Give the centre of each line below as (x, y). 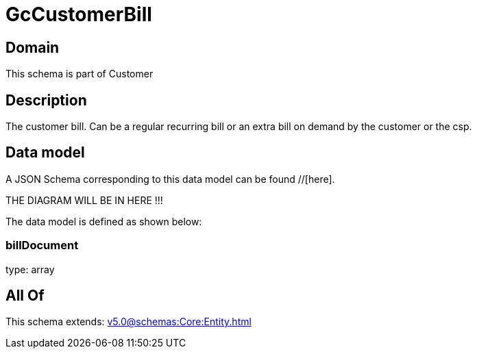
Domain (33, 47)
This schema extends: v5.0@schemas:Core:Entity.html (129, 322)
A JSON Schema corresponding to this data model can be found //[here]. (170, 179)
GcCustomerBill (79, 14)
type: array (30, 269)
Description (46, 100)
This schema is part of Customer (79, 74)
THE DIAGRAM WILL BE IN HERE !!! (84, 200)
